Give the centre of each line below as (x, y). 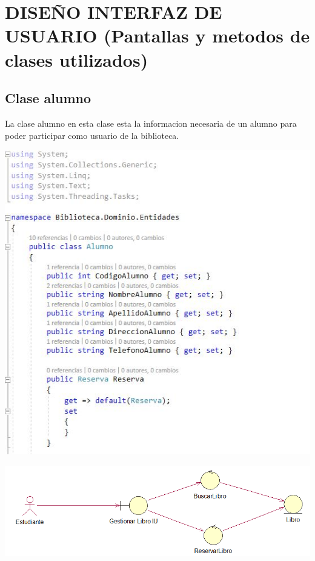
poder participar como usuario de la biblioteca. (92, 135)
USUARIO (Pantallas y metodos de (157, 35)
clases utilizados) (77, 59)
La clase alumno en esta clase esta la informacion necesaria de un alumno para (151, 123)
